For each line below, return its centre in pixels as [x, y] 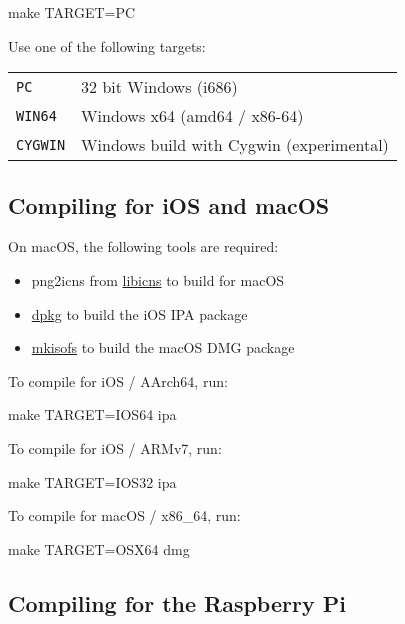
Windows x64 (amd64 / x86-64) [192, 116]
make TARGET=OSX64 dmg [99, 548]
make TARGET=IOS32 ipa [92, 481]
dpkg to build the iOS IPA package [139, 313]
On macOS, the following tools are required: [143, 246]
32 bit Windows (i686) [159, 87]
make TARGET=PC [72, 12]
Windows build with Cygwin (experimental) [235, 145]
